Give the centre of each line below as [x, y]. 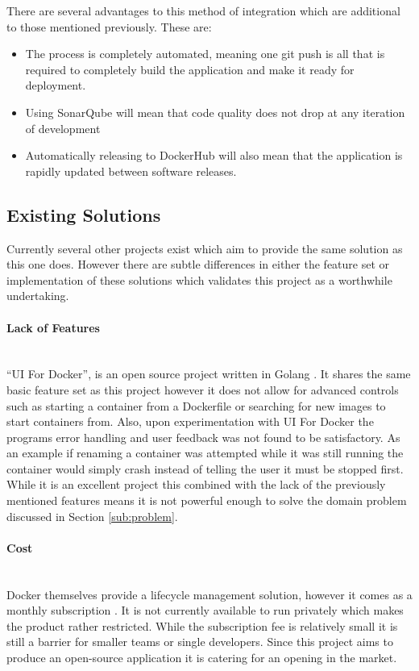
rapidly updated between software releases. [131, 171]
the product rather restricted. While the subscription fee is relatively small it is [202, 625]
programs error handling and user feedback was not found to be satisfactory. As [203, 437]
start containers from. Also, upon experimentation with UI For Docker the [190, 421]
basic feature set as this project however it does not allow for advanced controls [203, 389]
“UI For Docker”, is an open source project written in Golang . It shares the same [209, 374]
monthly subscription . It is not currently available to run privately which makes [205, 610]
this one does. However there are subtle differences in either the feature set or [198, 264]
